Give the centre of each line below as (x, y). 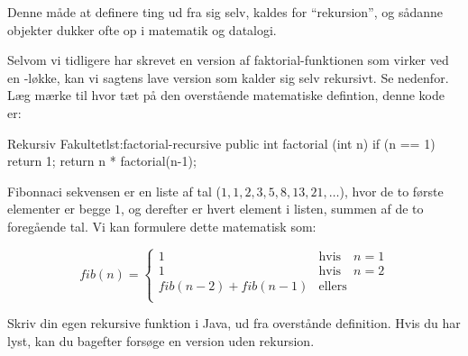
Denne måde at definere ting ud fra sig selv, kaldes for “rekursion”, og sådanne (225, 12)
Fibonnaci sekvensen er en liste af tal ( (114, 191)
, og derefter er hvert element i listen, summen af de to (272, 209)
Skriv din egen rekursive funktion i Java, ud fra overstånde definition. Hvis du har (234, 323)
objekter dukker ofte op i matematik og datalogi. (142, 29)
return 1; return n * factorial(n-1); (102, 161)
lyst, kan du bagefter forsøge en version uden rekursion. (161, 340)
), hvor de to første (391, 191)
